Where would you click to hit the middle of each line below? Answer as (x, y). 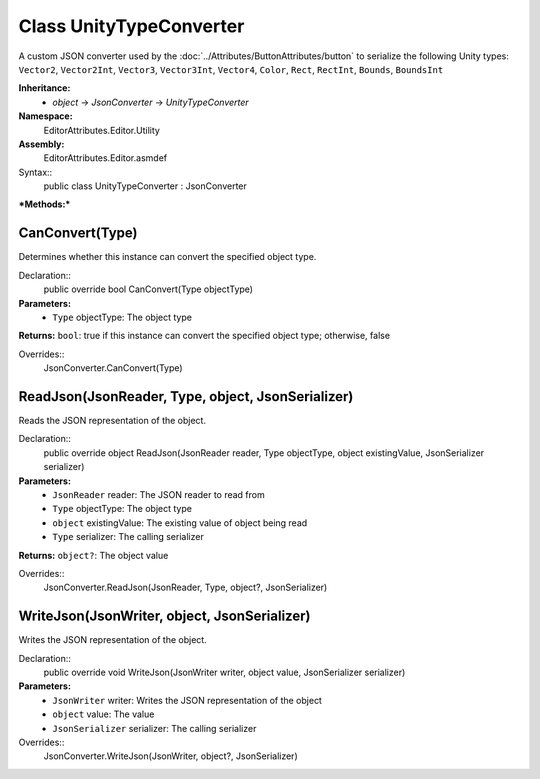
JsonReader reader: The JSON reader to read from (158, 494)
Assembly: (41, 144)
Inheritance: (44, 88)
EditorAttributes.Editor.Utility (101, 130)
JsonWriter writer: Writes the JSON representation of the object (187, 700)
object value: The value (103, 714)
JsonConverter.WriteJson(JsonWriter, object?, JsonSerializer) (171, 756)
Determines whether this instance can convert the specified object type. (167, 257)
